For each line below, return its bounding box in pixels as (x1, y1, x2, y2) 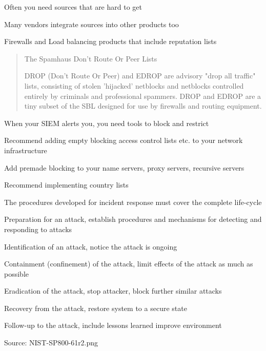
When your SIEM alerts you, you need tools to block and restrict (4, 117, 209, 128)
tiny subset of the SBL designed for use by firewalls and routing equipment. (24, 100, 262, 111)
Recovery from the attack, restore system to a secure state (4, 302, 187, 313)
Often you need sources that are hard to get (4, 2, 142, 12)
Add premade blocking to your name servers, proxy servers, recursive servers (4, 162, 244, 173)
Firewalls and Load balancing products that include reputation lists (4, 36, 217, 47)
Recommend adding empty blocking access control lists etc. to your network (4, 135, 243, 146)
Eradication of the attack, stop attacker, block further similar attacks (4, 285, 222, 296)
